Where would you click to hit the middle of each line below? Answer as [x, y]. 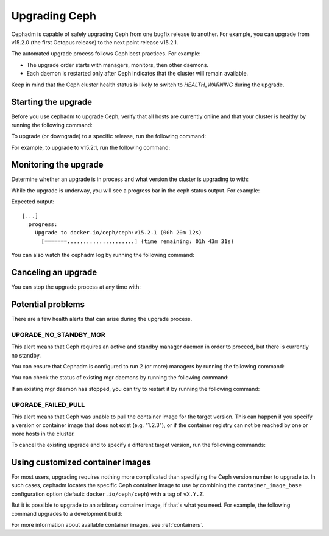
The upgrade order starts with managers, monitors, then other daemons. [118, 65]
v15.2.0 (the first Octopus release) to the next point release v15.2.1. [95, 42]
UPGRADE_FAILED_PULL [48, 404]
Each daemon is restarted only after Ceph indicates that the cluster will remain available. [137, 74]
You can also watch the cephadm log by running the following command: [103, 255]
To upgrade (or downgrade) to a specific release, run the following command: [109, 136]
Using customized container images [81, 462]
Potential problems [48, 304]
